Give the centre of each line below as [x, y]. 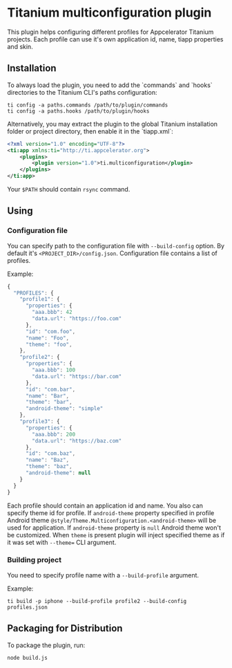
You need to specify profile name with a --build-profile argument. [103, 575]
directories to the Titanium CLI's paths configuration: [82, 92]
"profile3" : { [40, 422]
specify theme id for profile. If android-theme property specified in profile [111, 512]
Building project [35, 560]
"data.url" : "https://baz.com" [77, 440]
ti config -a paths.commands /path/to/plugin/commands [88, 105]
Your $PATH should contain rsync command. [69, 189]
